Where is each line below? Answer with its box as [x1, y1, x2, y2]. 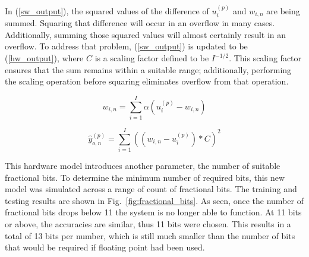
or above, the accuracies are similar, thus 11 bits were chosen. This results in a [5, 218, 291, 230]
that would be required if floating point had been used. [5, 241, 205, 253]
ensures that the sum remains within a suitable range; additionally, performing [5, 63, 292, 76]
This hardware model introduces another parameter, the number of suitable [5, 159, 280, 172]
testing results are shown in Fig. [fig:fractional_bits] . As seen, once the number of [5, 194, 304, 206]
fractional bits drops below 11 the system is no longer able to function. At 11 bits [5, 206, 302, 218]
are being [266, 4, 300, 17]
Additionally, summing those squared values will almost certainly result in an [5, 28, 286, 40]
